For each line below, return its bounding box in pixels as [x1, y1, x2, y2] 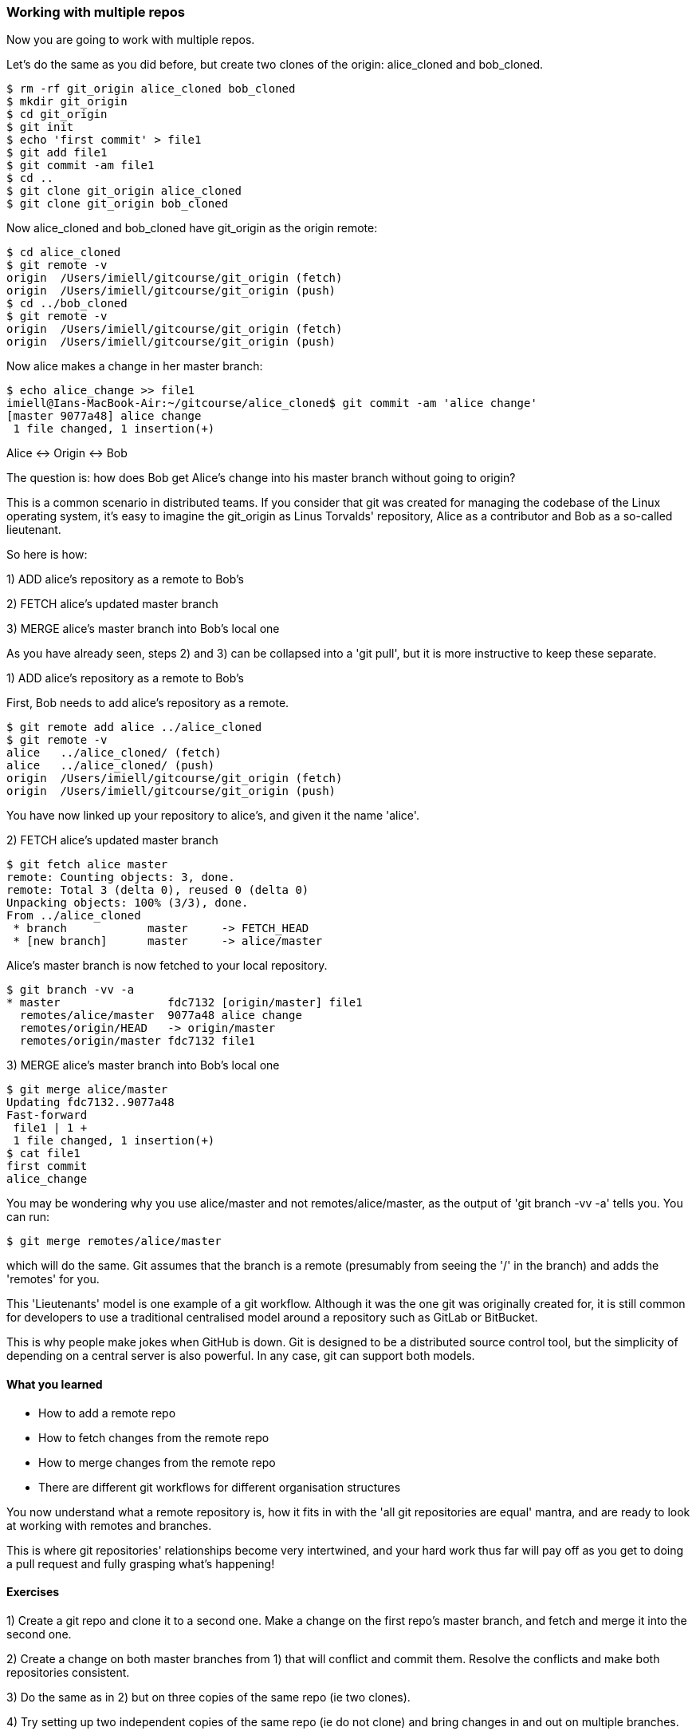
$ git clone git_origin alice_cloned [6, 184, 242, 198]
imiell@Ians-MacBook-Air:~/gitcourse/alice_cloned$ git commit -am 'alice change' [6, 397, 537, 410]
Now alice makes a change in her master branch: [6, 359, 263, 373]
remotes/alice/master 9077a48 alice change [19, 1009, 302, 1022]
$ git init [6, 121, 74, 134]
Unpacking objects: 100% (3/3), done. [6, 896, 249, 910]
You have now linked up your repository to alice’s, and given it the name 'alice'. [6, 808, 419, 823]
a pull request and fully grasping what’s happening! [6, 1556, 275, 1571]
